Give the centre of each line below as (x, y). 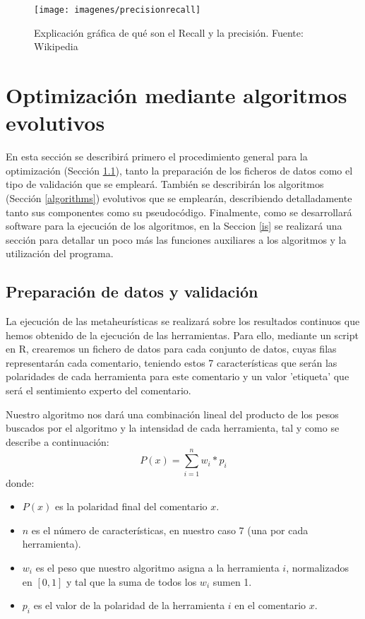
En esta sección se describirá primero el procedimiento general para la (157, 157)
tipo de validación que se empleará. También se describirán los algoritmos (165, 184)
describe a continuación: (58, 441)
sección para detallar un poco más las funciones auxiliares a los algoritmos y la (176, 239)
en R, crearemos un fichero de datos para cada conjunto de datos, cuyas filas (171, 349)
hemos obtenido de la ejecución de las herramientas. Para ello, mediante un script (182, 335)
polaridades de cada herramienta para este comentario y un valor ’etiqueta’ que (178, 376)
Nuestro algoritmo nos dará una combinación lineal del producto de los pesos (172, 414)
